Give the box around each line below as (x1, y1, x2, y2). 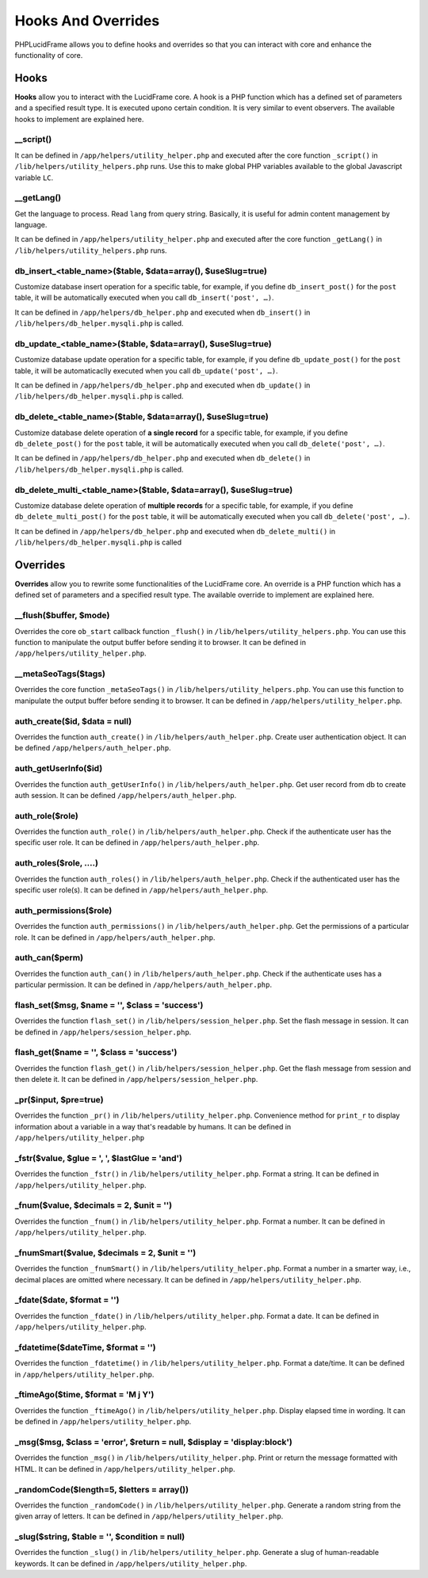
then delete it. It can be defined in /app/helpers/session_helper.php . (14, 1075, 258, 1084)
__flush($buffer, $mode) (14, 610, 110, 621)
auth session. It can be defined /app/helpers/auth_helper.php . (14, 790, 237, 800)
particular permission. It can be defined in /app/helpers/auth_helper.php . (14, 980, 273, 990)
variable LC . (14, 173, 54, 182)
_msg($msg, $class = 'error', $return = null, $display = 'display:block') (14, 1436, 293, 1447)
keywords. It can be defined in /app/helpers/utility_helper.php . (14, 1558, 247, 1568)
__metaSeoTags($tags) (14, 668, 106, 679)
